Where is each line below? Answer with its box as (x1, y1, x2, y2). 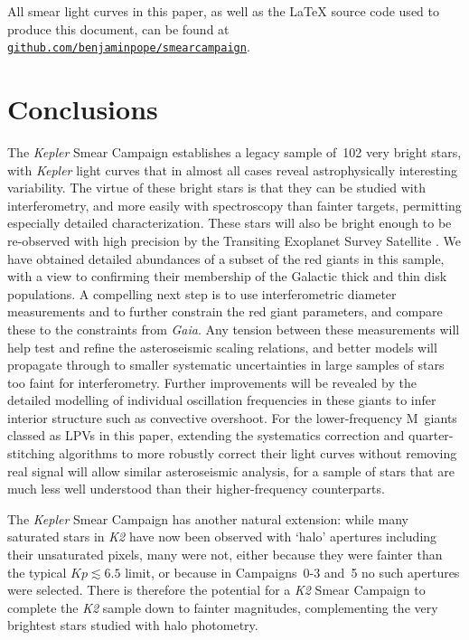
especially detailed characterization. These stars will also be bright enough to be (7, 213, 452, 232)
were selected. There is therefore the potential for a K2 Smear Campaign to (7, 580, 426, 599)
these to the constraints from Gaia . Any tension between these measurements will (7, 319, 460, 338)
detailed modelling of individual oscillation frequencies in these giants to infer (7, 391, 436, 409)
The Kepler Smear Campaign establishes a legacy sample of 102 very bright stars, (7, 142, 462, 161)
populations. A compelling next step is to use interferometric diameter (7, 284, 397, 303)
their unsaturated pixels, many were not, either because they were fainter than (7, 545, 443, 564)
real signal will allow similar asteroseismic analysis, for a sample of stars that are (7, 461, 455, 480)
